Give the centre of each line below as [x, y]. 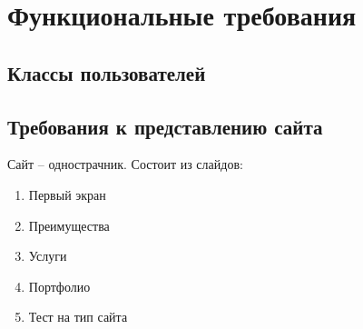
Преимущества [69, 225]
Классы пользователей [107, 72]
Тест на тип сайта [78, 317]
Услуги [48, 256]
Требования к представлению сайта [165, 126]
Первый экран [67, 194]
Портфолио [59, 286]
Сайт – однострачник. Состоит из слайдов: [125, 164]
